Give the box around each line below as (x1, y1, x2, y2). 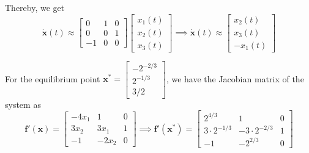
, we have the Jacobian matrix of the (166, 72, 304, 85)
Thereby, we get (5, 1, 65, 13)
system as (5, 98, 41, 110)
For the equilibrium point (5, 72, 100, 85)
